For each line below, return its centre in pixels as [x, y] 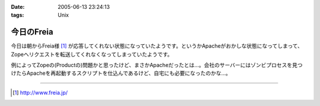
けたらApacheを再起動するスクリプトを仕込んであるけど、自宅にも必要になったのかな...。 [121, 73]
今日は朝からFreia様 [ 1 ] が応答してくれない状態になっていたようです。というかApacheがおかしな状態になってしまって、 [157, 46]
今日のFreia [32, 32]
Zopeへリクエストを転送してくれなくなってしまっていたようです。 [92, 54]
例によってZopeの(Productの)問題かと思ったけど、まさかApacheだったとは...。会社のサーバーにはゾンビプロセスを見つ [157, 65]
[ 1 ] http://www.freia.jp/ [40, 92]
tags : [17, 15]
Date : [18, 7]
